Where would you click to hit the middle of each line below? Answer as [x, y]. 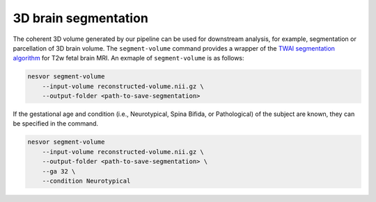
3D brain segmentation [81, 18]
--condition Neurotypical [86, 181]
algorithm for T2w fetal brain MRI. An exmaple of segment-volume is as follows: [128, 58]
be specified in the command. [56, 124]
